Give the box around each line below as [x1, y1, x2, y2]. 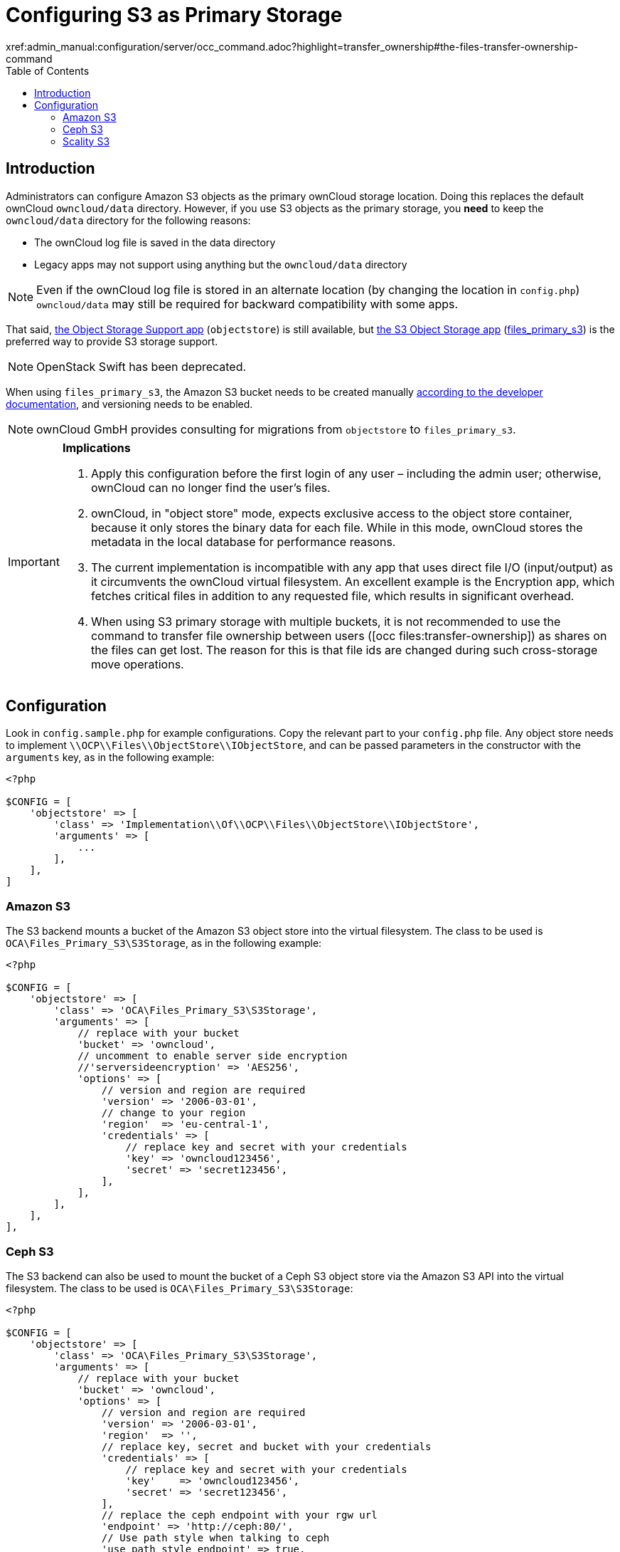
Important [8, 554, 60, 569]
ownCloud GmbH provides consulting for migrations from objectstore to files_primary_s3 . [36, 421, 516, 436]
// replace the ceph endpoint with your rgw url [101, 1509, 378, 1521]
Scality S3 [63, 135, 110, 147]
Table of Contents [6, 64, 90, 77]
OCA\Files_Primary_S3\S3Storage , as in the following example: [6, 937, 322, 950]
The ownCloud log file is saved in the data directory [34, 236, 276, 248]
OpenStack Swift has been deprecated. [36, 359, 247, 374]
